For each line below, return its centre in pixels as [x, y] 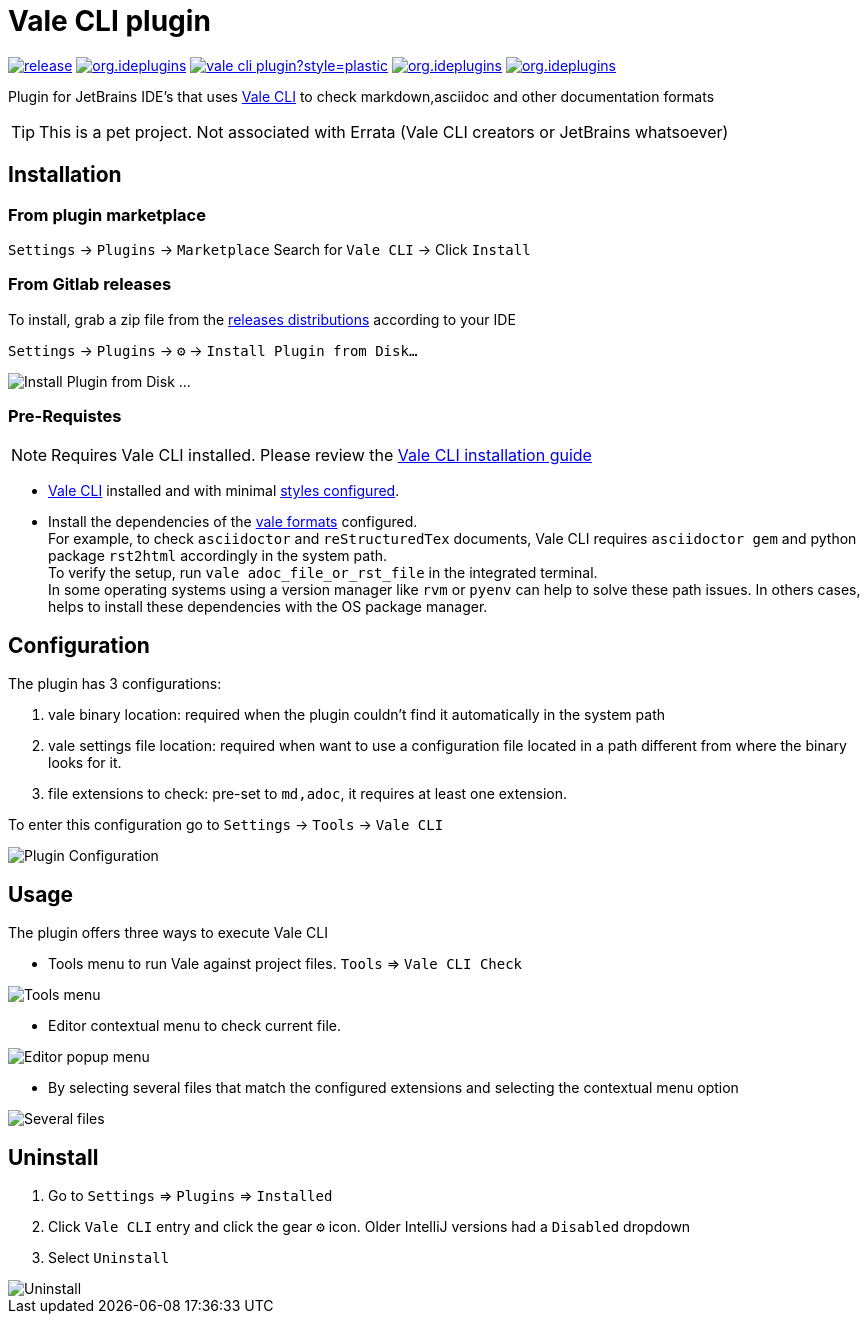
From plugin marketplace [107, 214]
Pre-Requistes [65, 416]
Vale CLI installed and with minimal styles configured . [224, 491]
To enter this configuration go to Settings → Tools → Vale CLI [226, 825]
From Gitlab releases [90, 284]
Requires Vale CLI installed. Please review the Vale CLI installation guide [321, 455]
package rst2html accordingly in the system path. [218, 556]
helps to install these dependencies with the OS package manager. [268, 607]
